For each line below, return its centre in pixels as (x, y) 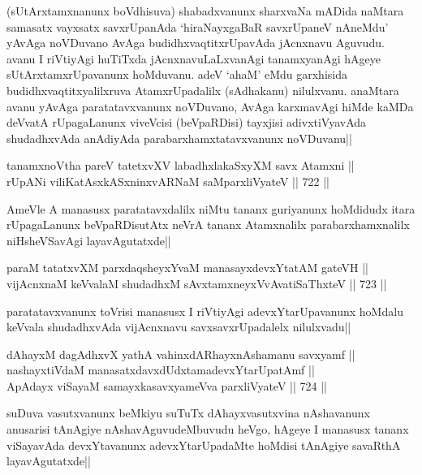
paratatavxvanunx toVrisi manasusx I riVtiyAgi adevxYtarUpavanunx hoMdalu (205, 311)
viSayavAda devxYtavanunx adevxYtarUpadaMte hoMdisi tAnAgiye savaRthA (204, 445)
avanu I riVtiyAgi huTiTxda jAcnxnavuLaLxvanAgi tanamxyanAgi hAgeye (194, 58)
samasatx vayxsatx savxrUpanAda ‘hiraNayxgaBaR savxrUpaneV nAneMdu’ (198, 26)
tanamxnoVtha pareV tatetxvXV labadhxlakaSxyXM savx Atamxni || (181, 165)
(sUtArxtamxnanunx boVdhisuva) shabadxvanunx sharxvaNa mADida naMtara (205, 11)
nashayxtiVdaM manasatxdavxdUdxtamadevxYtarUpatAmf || (161, 370)
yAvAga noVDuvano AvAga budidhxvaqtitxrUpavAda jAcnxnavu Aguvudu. (196, 43)
